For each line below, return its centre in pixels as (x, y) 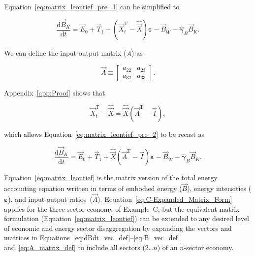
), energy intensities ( (219, 188)
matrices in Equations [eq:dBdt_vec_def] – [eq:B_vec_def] (92, 238)
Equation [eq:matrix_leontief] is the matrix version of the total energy (111, 177)
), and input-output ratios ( (50, 199)
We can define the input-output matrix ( (65, 53)
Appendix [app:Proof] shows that (55, 93)
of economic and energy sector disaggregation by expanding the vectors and (118, 228)
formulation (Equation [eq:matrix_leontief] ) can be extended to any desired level (127, 218)
